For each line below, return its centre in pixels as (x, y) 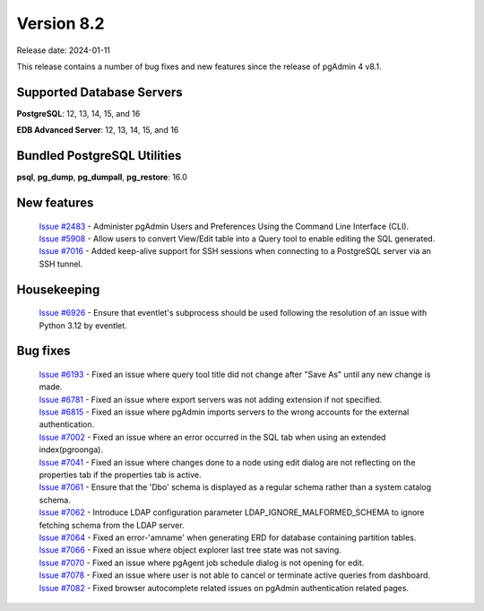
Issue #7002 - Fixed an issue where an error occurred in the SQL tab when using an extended (212, 437)
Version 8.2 (60, 23)
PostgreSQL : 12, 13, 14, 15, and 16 (78, 113)
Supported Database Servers (99, 92)
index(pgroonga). (71, 450)
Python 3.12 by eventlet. (83, 325)
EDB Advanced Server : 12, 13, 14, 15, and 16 (98, 130)
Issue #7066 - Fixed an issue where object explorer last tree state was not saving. (190, 550)
